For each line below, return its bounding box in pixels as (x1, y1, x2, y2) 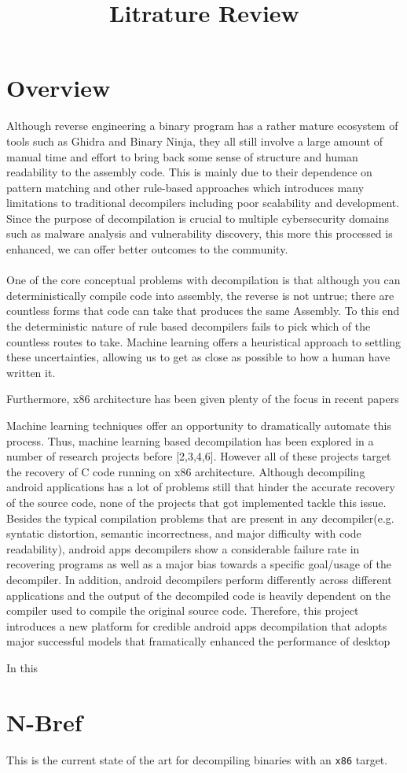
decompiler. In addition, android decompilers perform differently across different (6, 571, 392, 587)
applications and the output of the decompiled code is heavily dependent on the (6, 586, 391, 603)
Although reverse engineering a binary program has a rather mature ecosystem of (6, 117, 398, 134)
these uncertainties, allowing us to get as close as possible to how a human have (6, 349, 390, 365)
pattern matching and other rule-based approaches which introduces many (6, 179, 365, 195)
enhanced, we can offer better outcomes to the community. (6, 241, 288, 257)
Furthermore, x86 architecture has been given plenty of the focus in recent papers (6, 390, 399, 407)
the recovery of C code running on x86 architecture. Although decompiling (6, 463, 365, 479)
